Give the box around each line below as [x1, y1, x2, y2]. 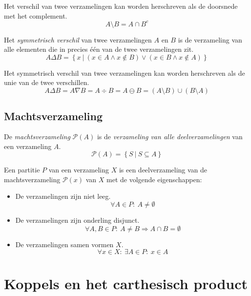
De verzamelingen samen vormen [15, 239, 114, 249]
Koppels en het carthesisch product [4, 273, 248, 293]
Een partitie [4, 165, 40, 175]
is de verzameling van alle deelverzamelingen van [97, 131, 243, 142]
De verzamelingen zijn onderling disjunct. [15, 215, 140, 225]
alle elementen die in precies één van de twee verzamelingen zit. [4, 44, 194, 54]
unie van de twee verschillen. [4, 77, 89, 87]
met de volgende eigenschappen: [106, 174, 202, 185]
